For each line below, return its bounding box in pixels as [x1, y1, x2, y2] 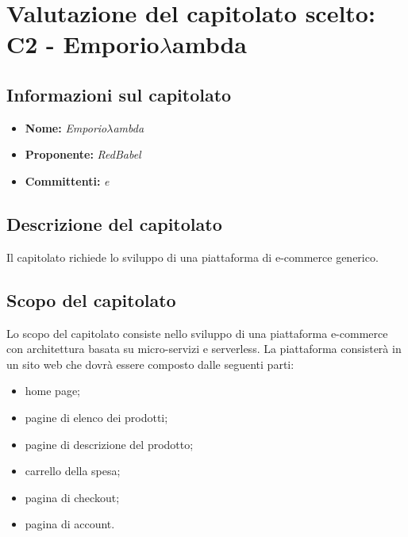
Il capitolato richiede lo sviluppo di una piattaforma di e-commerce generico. [6, 248, 379, 265]
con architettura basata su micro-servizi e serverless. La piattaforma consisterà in [6, 340, 402, 357]
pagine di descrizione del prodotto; [25, 435, 194, 452]
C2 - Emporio [6, 28, 160, 60]
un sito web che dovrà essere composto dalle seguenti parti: [6, 355, 294, 372]
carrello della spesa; [25, 462, 121, 479]
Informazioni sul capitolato [6, 82, 232, 106]
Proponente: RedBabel [25, 146, 141, 163]
